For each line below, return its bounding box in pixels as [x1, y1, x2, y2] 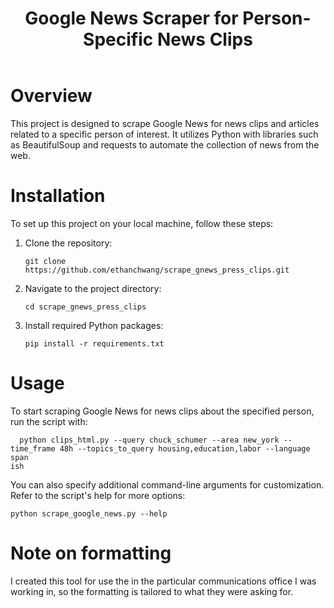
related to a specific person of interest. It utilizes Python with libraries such [10, 128, 319, 140]
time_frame [10, 443, 56, 454]
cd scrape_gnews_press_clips [24, 302, 147, 312]
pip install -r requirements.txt [24, 338, 165, 349]
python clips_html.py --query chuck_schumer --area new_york [19, 435, 280, 445]
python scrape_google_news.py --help [10, 508, 168, 519]
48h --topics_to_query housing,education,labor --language [59, 443, 311, 454]
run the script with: [10, 415, 88, 427]
